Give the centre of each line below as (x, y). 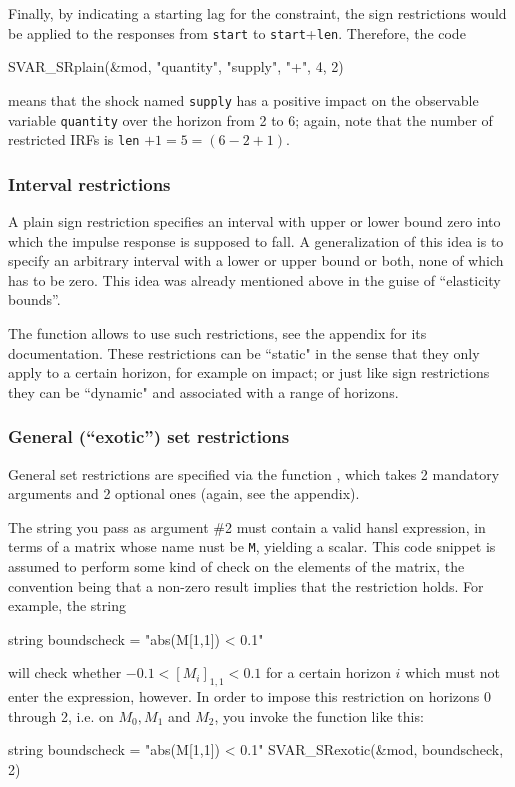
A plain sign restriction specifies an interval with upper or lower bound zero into (254, 221)
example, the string (67, 605)
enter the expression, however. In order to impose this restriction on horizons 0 (249, 696)
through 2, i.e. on (61, 715)
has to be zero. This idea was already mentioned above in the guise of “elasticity (254, 279)
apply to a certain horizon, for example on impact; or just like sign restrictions (249, 372)
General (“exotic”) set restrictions (149, 436)
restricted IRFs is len (74, 139)
